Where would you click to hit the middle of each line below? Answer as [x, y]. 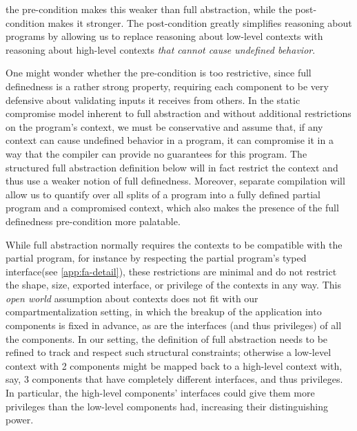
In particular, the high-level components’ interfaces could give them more [160, 393]
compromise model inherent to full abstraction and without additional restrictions [178, 113]
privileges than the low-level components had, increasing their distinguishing [167, 406]
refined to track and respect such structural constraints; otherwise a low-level [169, 352]
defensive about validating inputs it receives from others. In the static [153, 99]
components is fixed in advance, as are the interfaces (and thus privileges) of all [174, 325]
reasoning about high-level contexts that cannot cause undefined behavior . [161, 49]
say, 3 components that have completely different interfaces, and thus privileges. [174, 379]
